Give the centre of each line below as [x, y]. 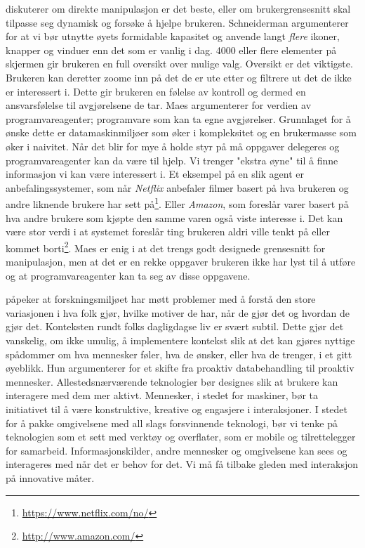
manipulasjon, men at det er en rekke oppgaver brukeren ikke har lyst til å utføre [181, 261]
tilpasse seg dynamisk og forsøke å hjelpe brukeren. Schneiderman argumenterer [177, 22]
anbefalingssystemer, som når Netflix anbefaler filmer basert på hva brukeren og [177, 187]
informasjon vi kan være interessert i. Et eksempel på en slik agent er [155, 174]
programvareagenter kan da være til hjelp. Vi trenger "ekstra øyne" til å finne [172, 160]
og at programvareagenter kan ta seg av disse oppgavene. [128, 275]
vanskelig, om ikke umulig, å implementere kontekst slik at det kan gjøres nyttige [180, 340]
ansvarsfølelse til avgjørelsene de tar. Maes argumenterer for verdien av [159, 105]
